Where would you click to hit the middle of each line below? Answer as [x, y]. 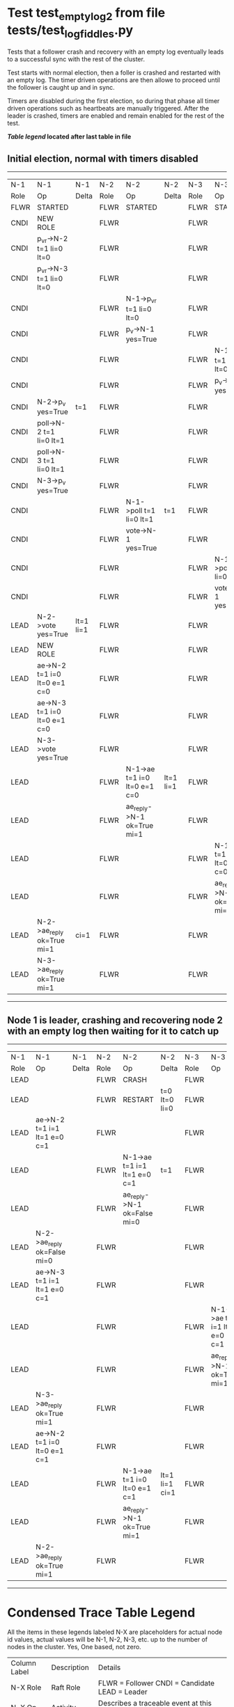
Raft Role [66, 1688]
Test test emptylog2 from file [86, 14]
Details [109, 1667]
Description [70, 1667]
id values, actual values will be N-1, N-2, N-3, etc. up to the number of [107, 1639]
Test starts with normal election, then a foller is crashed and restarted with [114, 73]
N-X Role [26, 1688]
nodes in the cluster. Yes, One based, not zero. [74, 1647]
